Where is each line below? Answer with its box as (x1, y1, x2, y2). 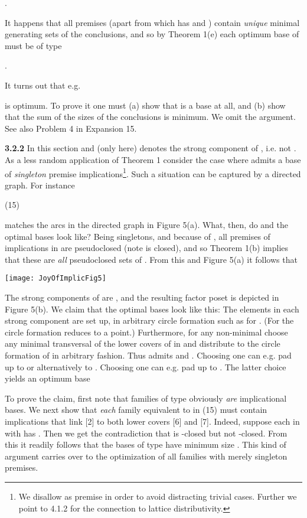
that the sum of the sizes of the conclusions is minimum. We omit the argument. (5, 110, 296, 123)
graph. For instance (5, 178, 75, 191)
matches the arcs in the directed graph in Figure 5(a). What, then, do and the (5, 218, 289, 230)
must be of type (5, 39, 62, 51)
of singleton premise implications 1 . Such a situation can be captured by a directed (5, 165, 301, 180)
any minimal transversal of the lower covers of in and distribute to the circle (5, 337, 280, 350)
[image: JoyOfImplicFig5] (5, 274, 106, 283)
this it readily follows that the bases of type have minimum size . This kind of (5, 438, 286, 451)
